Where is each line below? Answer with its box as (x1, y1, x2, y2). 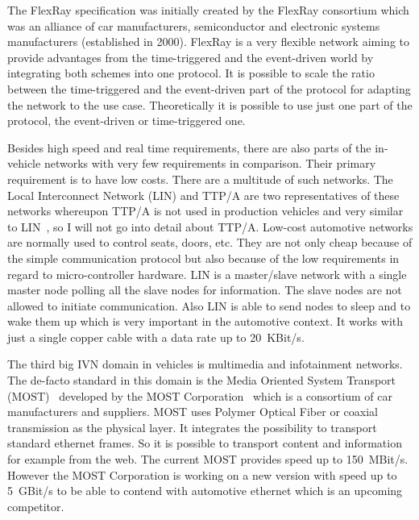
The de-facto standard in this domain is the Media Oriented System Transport (7, 372, 396, 389)
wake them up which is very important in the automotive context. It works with (7, 313, 404, 330)
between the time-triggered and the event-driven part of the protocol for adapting (7, 80, 411, 97)
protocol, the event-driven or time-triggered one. (7, 112, 246, 129)
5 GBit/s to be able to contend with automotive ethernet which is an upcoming (7, 482, 403, 499)
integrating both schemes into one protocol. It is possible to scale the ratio (7, 64, 375, 81)
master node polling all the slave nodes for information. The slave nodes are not (7, 281, 402, 298)
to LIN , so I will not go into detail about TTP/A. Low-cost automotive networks (7, 218, 413, 235)
